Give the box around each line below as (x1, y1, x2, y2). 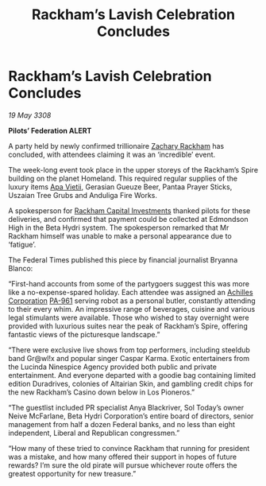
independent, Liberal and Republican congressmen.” (8, 428, 180, 437)
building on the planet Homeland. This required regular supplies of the (8, 173, 238, 183)
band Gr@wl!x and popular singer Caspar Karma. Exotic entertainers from (8, 353, 250, 363)
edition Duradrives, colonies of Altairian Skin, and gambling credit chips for (8, 379, 254, 388)
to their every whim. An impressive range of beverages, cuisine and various (8, 304, 256, 313)
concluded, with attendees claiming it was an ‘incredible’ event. (8, 150, 216, 159)
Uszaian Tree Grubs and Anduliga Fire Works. (8, 190, 157, 200)
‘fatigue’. (8, 239, 37, 249)
